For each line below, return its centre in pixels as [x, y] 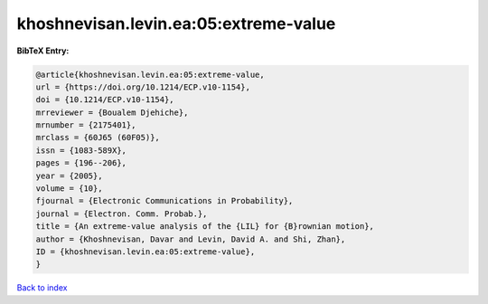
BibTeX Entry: [43, 51]
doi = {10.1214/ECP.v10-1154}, [105, 100]
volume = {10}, [69, 189]
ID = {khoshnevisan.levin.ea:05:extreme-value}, [145, 252]
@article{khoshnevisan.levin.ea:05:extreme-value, [150, 74]
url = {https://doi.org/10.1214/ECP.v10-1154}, [143, 87]
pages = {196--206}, [81, 163]
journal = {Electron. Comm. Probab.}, [122, 214]
